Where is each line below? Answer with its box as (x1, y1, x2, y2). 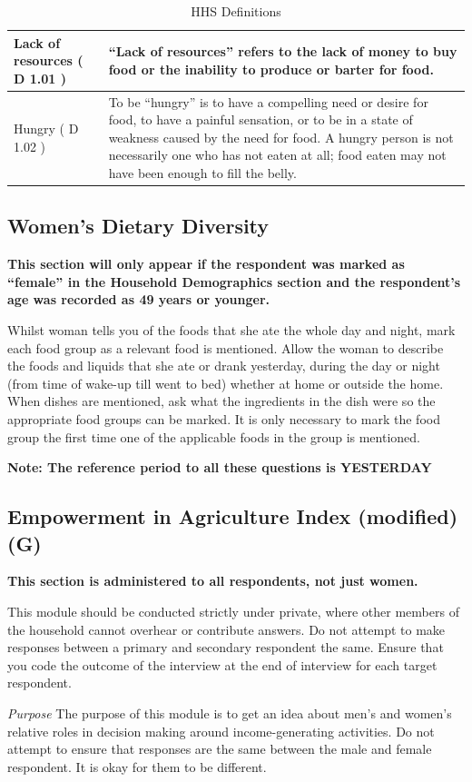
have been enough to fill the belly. (108, 163, 297, 182)
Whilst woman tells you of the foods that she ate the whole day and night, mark (7, 321, 456, 340)
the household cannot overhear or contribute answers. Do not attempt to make (7, 619, 446, 638)
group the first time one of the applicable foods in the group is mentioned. (7, 427, 420, 446)
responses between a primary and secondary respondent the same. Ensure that (7, 638, 444, 657)
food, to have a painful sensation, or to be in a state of (108, 110, 413, 129)
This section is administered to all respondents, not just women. (7, 571, 418, 590)
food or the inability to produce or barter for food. (108, 59, 435, 78)
